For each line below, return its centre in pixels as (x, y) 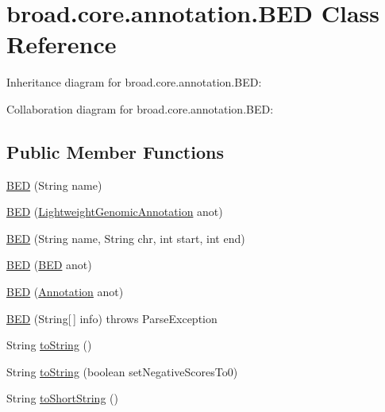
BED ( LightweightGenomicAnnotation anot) (115, 212)
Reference (62, 44)
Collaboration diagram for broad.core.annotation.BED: (140, 108)
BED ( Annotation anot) (65, 292)
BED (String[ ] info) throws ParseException (112, 318)
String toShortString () (62, 398)
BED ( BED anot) (49, 265)
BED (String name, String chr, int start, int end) (126, 238)
